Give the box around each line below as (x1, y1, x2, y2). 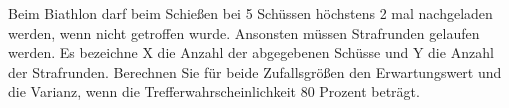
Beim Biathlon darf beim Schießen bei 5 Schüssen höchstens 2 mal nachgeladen (8, 3, 493, 23)
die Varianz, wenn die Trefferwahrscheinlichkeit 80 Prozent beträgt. (8, 81, 420, 102)
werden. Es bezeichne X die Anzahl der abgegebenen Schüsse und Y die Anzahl (8, 42, 494, 63)
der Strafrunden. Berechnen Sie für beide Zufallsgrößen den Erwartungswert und (8, 61, 502, 82)
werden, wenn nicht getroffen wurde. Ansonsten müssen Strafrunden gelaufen (8, 22, 480, 43)
